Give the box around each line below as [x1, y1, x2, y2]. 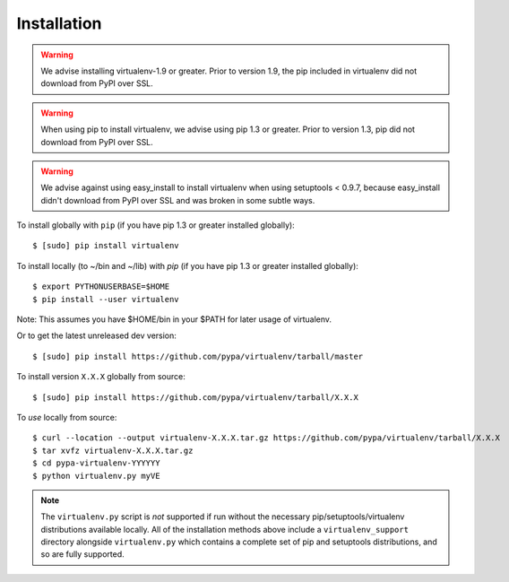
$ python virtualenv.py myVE [32, 471, 160, 481]
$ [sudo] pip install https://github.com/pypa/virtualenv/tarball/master [32, 351, 364, 361]
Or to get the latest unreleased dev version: [16, 330, 177, 341]
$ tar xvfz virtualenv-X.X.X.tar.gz [32, 445, 194, 456]
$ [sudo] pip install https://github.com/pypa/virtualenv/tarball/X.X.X [32, 392, 358, 403]
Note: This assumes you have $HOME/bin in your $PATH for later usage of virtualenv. [16, 314, 332, 325]
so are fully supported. [40, 549, 125, 560]
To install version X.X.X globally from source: [16, 371, 185, 382]
